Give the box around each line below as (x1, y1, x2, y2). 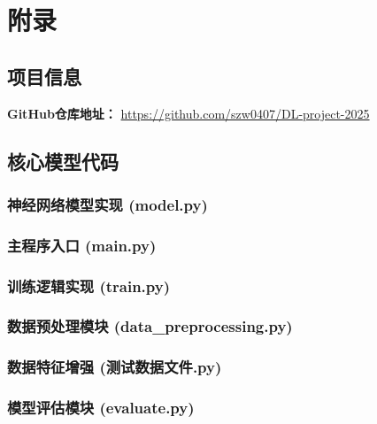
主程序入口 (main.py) (7, 234, 157, 256)
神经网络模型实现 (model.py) (7, 193, 208, 215)
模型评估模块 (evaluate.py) (7, 397, 195, 419)
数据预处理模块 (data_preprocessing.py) (7, 315, 293, 337)
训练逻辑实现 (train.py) (7, 274, 171, 297)
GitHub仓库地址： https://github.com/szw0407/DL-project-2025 (7, 104, 370, 122)
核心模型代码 (7, 147, 119, 174)
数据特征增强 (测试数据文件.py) (7, 356, 222, 378)
